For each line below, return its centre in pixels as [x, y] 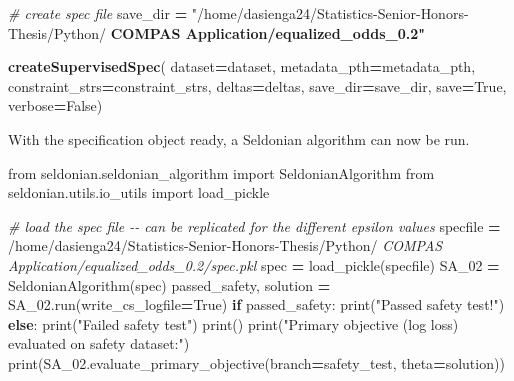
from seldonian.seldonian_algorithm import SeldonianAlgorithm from [221, 172]
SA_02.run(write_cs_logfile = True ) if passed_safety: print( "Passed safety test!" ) [256, 304]
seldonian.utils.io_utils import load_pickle [139, 192]
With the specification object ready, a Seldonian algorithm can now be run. [239, 138]
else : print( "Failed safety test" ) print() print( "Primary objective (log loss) [233, 323]
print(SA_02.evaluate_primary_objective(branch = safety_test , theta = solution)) [256, 362]
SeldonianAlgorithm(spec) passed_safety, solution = [169, 284]
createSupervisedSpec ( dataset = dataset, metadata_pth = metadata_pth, [242, 66]
